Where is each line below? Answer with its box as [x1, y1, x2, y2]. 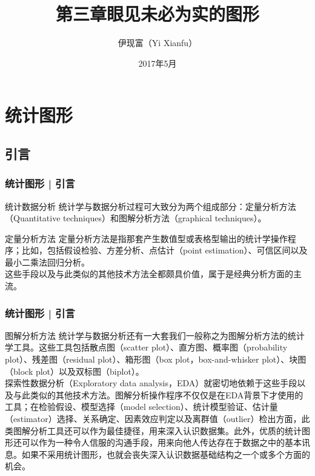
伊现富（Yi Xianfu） [118, 36, 197, 49]
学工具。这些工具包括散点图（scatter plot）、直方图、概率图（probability [5, 341, 288, 354]
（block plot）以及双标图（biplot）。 [5, 364, 144, 377]
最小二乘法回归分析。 [5, 255, 90, 268]
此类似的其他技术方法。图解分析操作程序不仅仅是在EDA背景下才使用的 [21, 388, 303, 401]
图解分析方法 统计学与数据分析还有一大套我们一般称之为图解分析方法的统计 [5, 329, 305, 341]
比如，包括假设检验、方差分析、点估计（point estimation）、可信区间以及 [21, 244, 308, 256]
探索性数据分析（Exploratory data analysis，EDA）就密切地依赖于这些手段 [5, 377, 297, 389]
